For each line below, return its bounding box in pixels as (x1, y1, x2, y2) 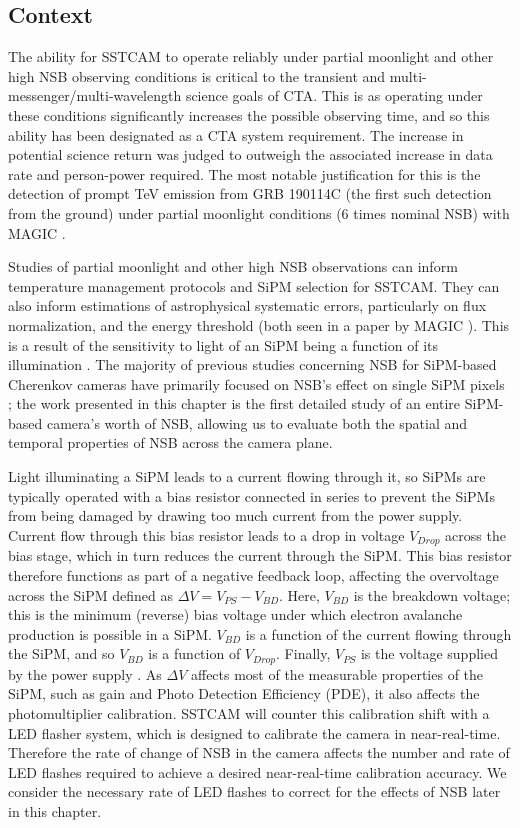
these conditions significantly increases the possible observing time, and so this (8, 104, 490, 125)
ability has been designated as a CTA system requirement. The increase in (8, 124, 464, 145)
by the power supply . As (8, 663, 162, 684)
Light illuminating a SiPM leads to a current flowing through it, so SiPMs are (8, 466, 486, 487)
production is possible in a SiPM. (8, 623, 212, 644)
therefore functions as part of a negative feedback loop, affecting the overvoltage (8, 564, 499, 585)
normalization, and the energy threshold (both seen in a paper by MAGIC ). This (8, 314, 510, 335)
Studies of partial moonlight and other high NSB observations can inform (8, 256, 458, 277)
